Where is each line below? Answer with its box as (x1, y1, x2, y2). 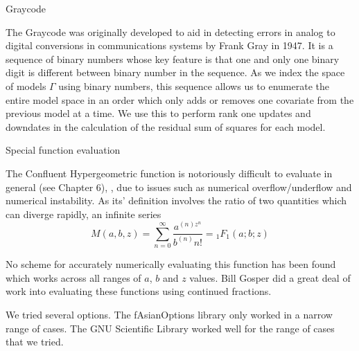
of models (6, 78, 46, 93)
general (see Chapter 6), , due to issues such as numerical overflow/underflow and (6, 179, 352, 194)
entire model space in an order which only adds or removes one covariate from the (6, 92, 354, 107)
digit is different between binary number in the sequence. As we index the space (6, 65, 345, 80)
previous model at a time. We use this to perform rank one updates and (6, 106, 311, 120)
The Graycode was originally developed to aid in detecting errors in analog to (6, 24, 335, 39)
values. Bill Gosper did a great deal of (189, 270, 351, 285)
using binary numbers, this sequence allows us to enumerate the (58, 78, 329, 93)
